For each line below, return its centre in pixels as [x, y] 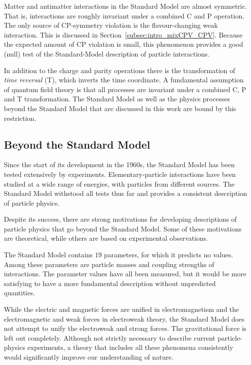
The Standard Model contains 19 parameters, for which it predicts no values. [119, 255]
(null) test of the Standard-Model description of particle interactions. [107, 53]
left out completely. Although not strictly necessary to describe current [110, 337]
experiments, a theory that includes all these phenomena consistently [130, 347]
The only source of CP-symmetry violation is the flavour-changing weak [111, 25]
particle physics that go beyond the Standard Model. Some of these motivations [123, 228]
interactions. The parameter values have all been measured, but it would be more [125, 274]
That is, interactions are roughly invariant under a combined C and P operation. [124, 15]
